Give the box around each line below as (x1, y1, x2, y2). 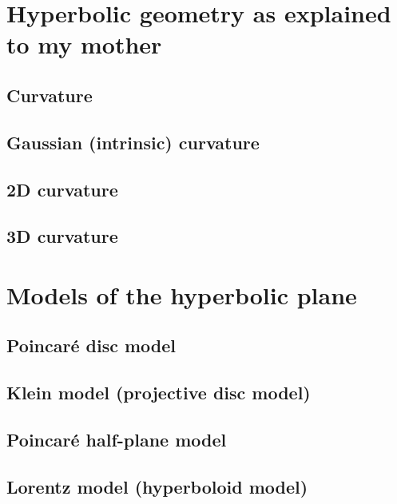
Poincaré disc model (6, 333, 177, 358)
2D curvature (6, 177, 118, 201)
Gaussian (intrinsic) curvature (6, 129, 260, 154)
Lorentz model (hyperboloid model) (6, 474, 308, 498)
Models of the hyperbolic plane (6, 278, 357, 311)
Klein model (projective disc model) (6, 380, 311, 405)
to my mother (6, 28, 162, 61)
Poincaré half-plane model (6, 427, 227, 452)
